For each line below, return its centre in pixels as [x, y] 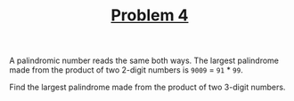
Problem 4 [150, 16]
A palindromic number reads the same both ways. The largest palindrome [144, 61]
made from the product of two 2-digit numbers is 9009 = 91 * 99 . [126, 70]
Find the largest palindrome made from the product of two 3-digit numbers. [147, 87]
